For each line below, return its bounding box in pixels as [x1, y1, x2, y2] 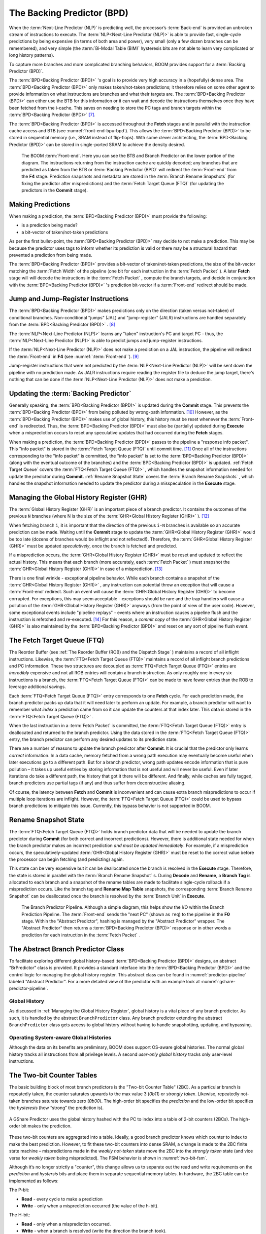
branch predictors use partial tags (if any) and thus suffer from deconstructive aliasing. [9, 780, 186, 786]
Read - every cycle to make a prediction [21, 1196, 103, 1202]
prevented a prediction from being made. [9, 252, 93, 258]
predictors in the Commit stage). [21, 188, 88, 193]
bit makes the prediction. [21, 1123, 72, 1129]
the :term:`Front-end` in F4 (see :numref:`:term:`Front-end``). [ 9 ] [9, 353, 139, 359]
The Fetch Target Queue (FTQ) [9, 636, 104, 645]
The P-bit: [9, 1187, 30, 1193]
